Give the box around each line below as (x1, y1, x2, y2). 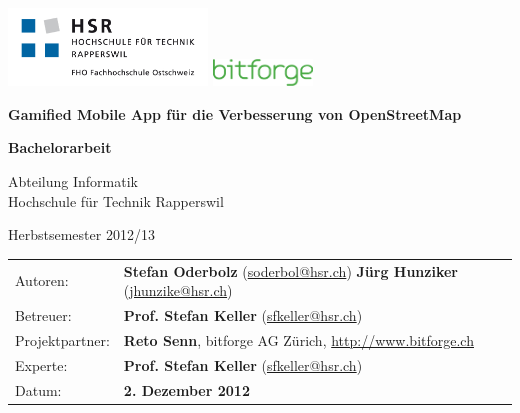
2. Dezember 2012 (123, 379, 250, 400)
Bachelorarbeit (8, 137, 112, 158)
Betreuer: (15, 304, 72, 325)
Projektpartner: (15, 329, 110, 350)
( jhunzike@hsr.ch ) (123, 280, 233, 301)
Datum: (15, 379, 62, 400)
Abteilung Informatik (8, 171, 138, 191)
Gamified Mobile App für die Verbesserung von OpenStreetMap (8, 103, 462, 124)
